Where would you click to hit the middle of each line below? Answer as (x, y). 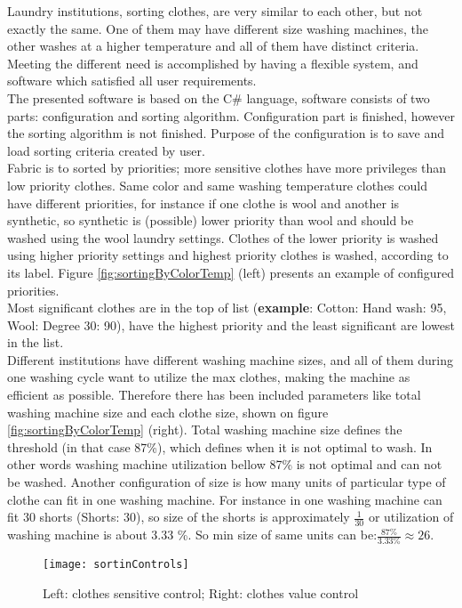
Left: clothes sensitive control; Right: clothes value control (201, 593)
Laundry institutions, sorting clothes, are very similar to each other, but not (215, 11)
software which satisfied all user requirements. (132, 81)
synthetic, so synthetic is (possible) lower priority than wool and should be (211, 220)
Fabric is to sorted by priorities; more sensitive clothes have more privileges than (227, 168)
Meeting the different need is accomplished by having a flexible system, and (213, 63)
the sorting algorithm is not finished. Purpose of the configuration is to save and (226, 133)
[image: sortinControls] (116, 565)
